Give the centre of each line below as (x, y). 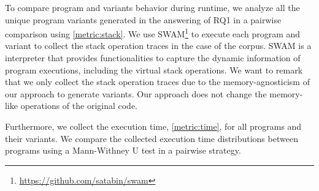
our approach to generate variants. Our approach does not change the (136, 93)
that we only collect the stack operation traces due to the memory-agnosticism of (157, 82)
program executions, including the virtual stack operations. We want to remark (154, 69)
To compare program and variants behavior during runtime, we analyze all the (152, 7)
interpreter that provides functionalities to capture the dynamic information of (153, 58)
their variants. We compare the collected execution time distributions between (152, 138)
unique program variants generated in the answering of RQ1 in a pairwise (143, 19)
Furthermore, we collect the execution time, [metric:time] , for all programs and (153, 126)
